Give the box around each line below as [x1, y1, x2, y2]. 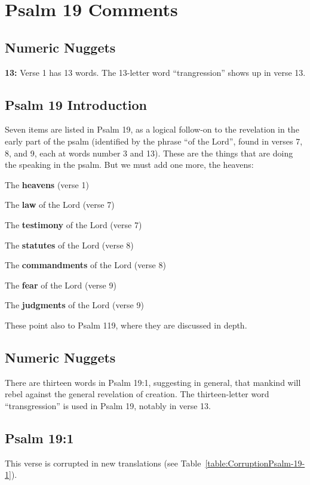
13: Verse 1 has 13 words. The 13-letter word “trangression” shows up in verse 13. [5, 66, 306, 78]
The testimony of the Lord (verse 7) [5, 218, 142, 231]
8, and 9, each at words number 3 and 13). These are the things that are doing [5, 146, 293, 159]
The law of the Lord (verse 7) [5, 198, 115, 211]
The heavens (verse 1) [5, 178, 89, 191]
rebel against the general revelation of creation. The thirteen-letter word [5, 388, 269, 400]
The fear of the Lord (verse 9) [5, 278, 116, 291]
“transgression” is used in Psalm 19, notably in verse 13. [5, 399, 211, 412]
